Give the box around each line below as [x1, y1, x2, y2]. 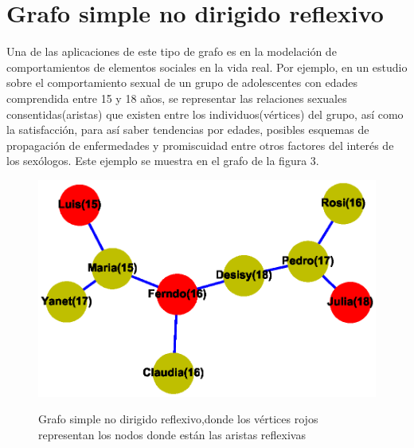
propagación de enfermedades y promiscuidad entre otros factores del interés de [6, 136, 394, 153]
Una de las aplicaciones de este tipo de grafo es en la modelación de [6, 43, 337, 60]
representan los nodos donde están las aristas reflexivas [38, 426, 306, 442]
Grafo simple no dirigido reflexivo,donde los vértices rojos [38, 411, 318, 427]
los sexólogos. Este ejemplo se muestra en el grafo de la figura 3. [6, 152, 319, 169]
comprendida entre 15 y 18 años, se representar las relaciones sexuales [6, 89, 347, 106]
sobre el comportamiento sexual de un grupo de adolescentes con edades [6, 74, 358, 91]
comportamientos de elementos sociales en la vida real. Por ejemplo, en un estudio [6, 58, 408, 75]
